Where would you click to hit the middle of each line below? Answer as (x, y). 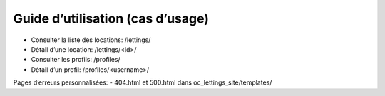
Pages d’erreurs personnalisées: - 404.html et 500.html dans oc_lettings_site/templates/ (143, 82)
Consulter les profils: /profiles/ (76, 60)
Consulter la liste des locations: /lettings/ (91, 40)
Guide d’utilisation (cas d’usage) (111, 18)
